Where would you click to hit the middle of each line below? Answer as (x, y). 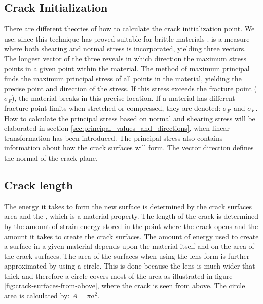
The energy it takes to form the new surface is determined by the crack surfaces (128, 206)
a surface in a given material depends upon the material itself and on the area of (129, 246)
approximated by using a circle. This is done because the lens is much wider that (130, 266)
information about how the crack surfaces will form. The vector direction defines (129, 148)
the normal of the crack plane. (51, 157)
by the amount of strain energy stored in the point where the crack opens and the (131, 226)
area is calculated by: (37, 296)
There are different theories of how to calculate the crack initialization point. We (129, 29)
